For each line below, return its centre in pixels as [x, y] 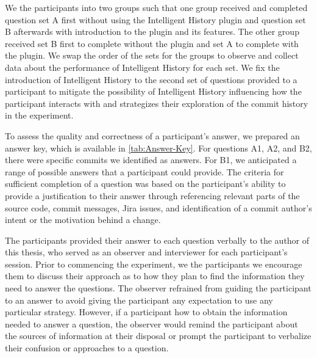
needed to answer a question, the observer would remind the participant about [151, 323]
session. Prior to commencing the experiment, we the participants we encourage [154, 264]
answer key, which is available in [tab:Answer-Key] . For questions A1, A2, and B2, [158, 148]
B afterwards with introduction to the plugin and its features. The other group [152, 31]
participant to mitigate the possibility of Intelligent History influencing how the [153, 91]
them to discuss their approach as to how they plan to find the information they [155, 276]
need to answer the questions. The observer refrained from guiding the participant [158, 288]
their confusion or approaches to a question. [87, 348]
